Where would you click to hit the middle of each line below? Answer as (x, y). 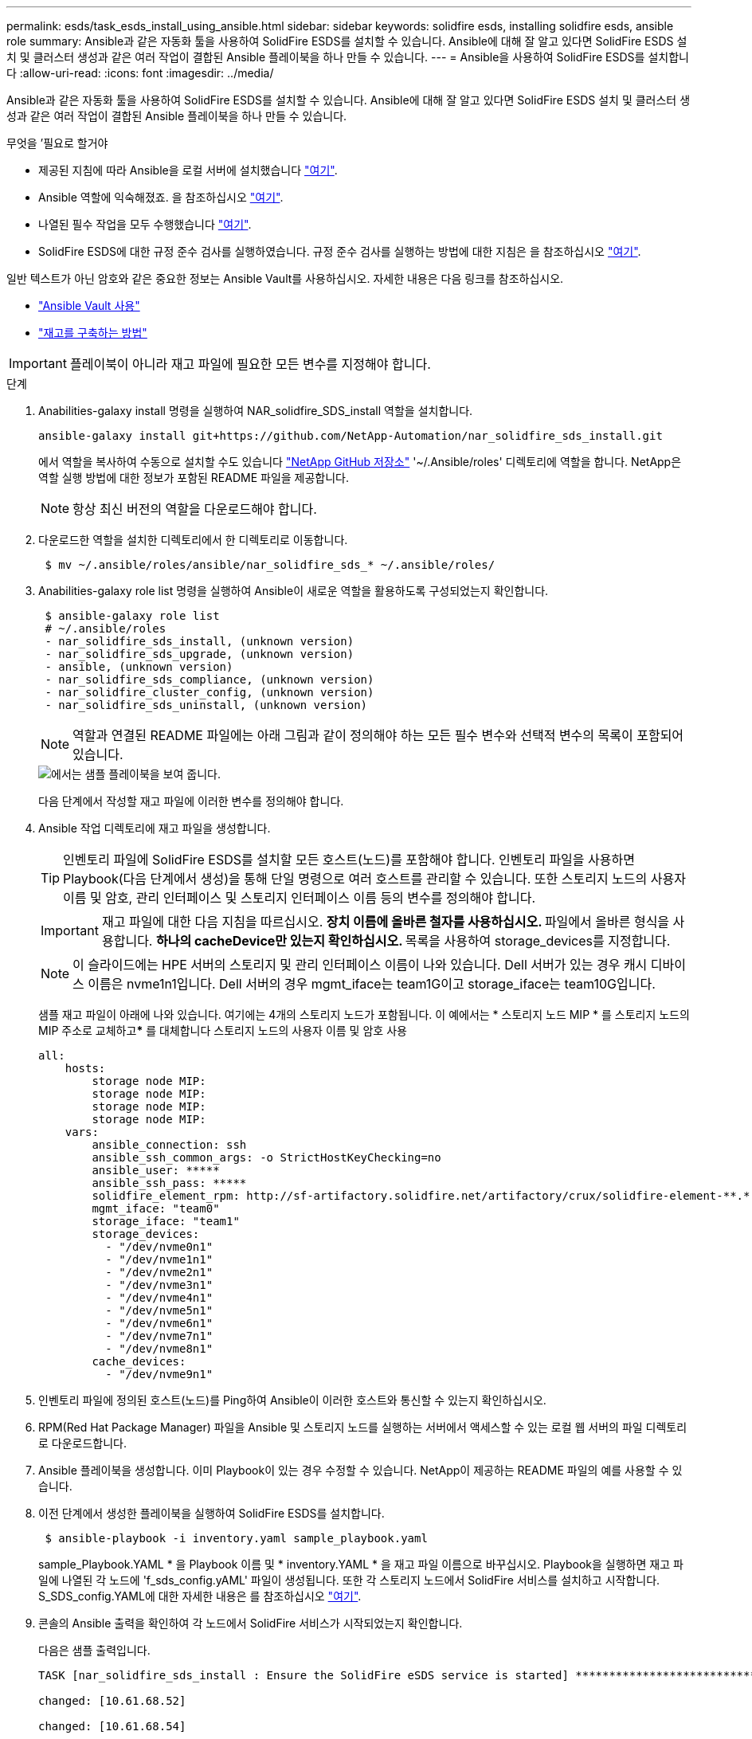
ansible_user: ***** (156, 1170)
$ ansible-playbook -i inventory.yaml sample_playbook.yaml (236, 1538)
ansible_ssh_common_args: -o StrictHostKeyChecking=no (266, 1157)
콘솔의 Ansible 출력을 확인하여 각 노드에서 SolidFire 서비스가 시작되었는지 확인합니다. (251, 1623)
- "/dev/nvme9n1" (159, 1374)
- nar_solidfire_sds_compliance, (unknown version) (210, 680)
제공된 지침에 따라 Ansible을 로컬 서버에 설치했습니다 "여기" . (188, 170)
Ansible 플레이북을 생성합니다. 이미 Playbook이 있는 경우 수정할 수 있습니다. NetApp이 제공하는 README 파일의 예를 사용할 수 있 (360, 1470)
